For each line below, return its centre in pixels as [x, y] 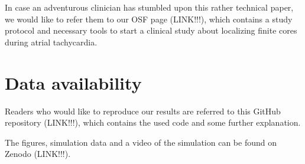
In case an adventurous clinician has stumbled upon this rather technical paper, [149, 7]
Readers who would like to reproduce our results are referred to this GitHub [143, 111]
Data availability [73, 82]
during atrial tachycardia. [51, 42]
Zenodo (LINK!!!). [38, 154]
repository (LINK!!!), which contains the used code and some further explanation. [153, 122]
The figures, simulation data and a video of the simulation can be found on [141, 142]
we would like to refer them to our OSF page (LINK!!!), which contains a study [149, 19]
